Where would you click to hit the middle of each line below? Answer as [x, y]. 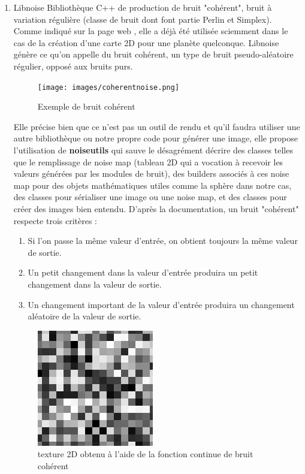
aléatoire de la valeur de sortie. [84, 316]
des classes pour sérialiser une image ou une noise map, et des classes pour [150, 197]
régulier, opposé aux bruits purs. [73, 66]
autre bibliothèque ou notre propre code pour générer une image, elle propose [155, 138]
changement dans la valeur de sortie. [95, 284]
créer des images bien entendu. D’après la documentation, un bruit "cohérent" [156, 208]
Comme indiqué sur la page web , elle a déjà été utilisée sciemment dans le [151, 31]
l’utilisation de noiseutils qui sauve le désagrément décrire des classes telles [153, 150]
